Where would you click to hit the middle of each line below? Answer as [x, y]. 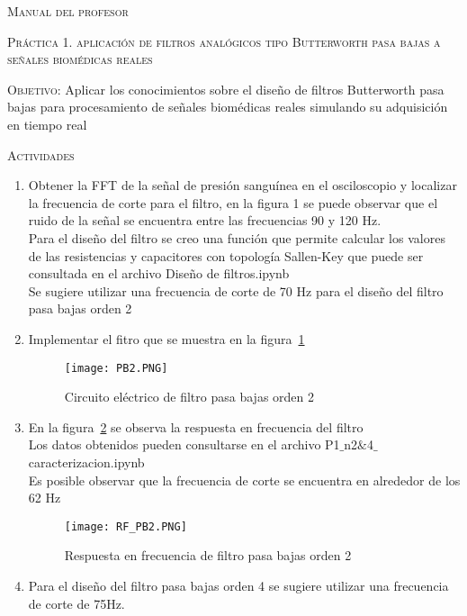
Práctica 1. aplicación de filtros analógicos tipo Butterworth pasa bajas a [224, 41]
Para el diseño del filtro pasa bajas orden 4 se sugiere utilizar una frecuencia [238, 585]
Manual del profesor [68, 11]
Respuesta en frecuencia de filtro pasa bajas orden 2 [208, 555]
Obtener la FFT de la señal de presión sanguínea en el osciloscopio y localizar [242, 185]
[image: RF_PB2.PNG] [126, 526]
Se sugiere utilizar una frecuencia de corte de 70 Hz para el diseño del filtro [236, 290]
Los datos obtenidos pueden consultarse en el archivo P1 [184, 444]
